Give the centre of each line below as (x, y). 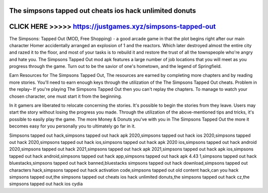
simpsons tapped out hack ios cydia (46, 184)
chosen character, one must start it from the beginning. (66, 96)
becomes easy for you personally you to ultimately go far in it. (72, 126)
